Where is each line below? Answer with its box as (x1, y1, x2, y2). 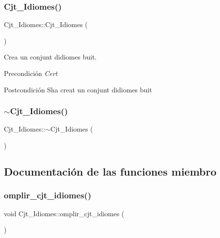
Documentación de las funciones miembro (4, 164, 217, 178)
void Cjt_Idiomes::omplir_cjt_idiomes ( (4, 208, 125, 218)
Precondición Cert (4, 68, 58, 78)
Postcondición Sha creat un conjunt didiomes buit (4, 84, 152, 94)
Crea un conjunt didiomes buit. (4, 52, 97, 62)
